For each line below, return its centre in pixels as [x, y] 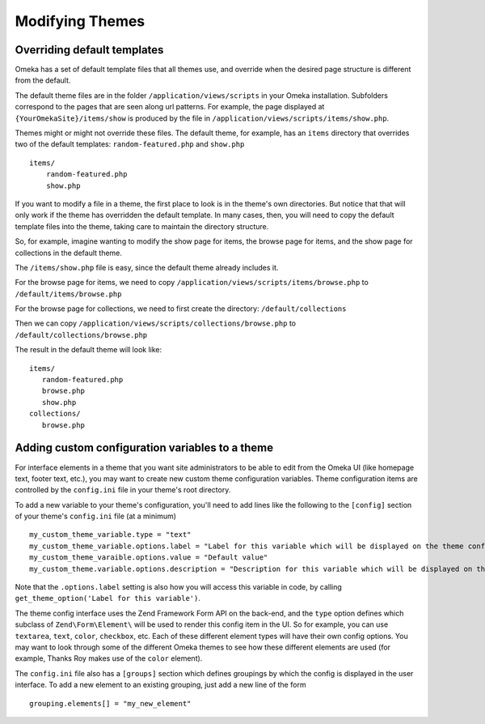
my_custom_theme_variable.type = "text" [110, 535]
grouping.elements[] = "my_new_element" [110, 703]
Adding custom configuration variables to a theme [144, 448]
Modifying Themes [80, 21]
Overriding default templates [89, 50]
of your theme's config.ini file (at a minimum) [96, 516]
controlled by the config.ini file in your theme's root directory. [123, 490]
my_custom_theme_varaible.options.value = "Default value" [149, 558]
